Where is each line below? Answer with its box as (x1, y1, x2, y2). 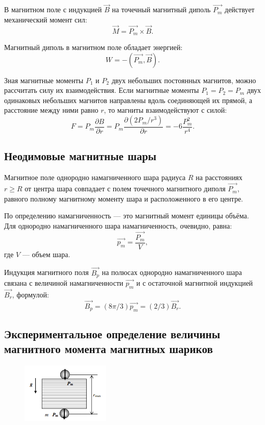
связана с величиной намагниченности (4, 278, 124, 288)
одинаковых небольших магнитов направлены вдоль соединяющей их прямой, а (4, 94, 252, 105)
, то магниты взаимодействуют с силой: (104, 105, 227, 115)
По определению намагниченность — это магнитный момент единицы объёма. (4, 210, 249, 221)
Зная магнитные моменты (4, 74, 84, 85)
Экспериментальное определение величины (4, 326, 221, 342)
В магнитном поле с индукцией (4, 4, 102, 15)
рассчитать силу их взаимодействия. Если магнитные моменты (4, 85, 199, 95)
